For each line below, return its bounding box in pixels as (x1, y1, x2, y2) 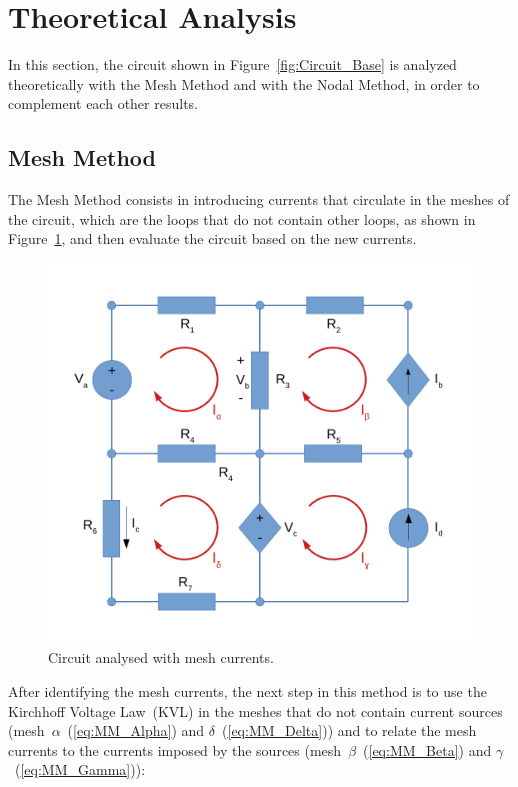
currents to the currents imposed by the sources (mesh (8, 739, 342, 760)
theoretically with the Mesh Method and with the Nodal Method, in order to (8, 73, 480, 94)
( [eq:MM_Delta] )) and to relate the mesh (222, 720, 477, 741)
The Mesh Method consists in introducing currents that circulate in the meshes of (8, 189, 510, 210)
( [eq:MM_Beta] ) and (363, 739, 492, 760)
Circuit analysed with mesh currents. (48, 647, 274, 668)
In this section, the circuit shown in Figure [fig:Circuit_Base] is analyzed (8, 54, 457, 75)
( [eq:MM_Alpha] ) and (67, 720, 205, 741)
